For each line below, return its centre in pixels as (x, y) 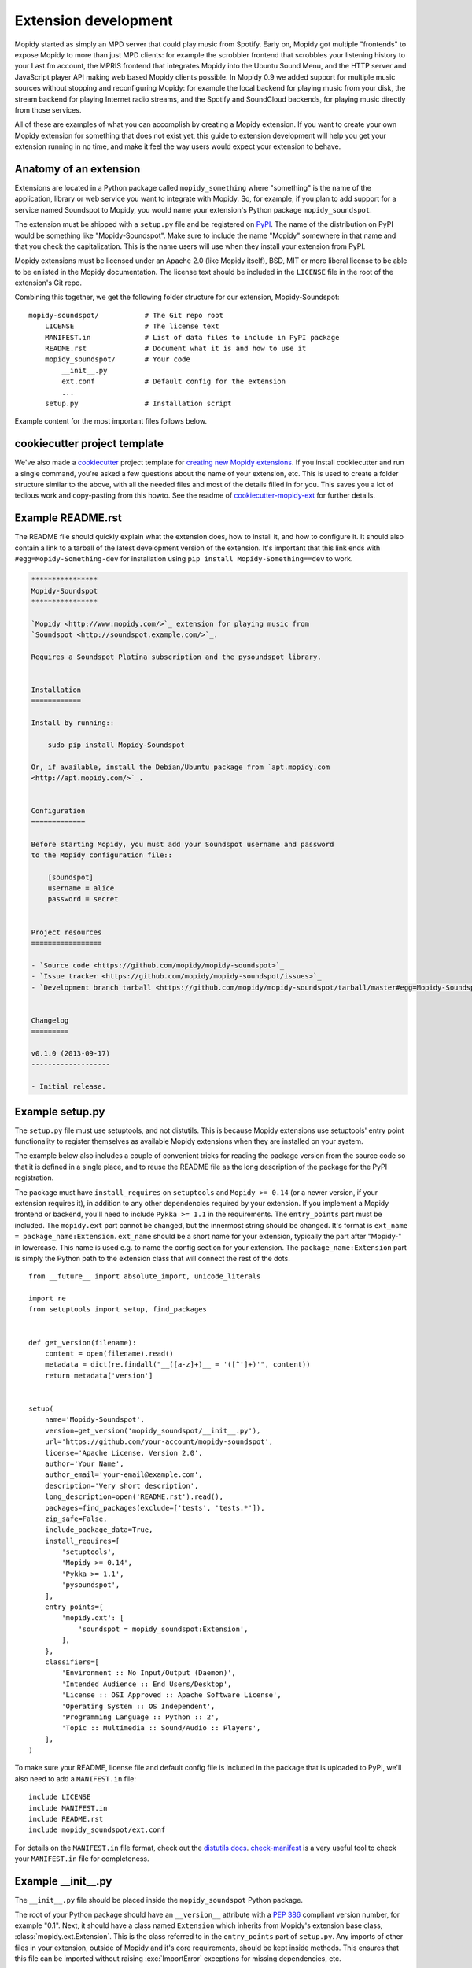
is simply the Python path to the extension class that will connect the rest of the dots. (152, 1258)
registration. (34, 1178)
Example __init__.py (63, 1881)
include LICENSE (60, 1797)
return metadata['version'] (99, 1375)
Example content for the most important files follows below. (111, 421)
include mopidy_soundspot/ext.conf (97, 1830)
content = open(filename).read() (109, 1354)
